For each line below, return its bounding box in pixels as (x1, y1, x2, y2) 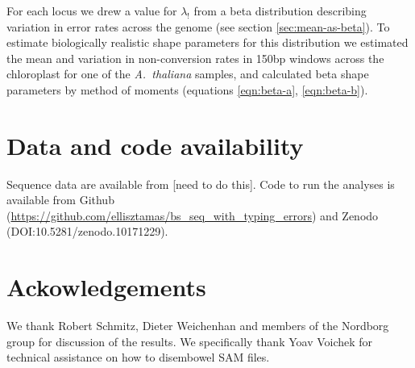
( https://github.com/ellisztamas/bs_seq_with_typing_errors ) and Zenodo (6, 207, 379, 224)
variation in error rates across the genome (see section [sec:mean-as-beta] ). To (6, 18, 390, 35)
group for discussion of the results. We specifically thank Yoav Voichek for (6, 332, 373, 349)
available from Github (6, 191, 114, 208)
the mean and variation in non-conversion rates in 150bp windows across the (6, 49, 384, 66)
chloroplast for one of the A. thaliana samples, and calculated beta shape (6, 65, 369, 82)
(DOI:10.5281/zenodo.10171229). (6, 223, 168, 240)
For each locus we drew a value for (6, 2, 177, 19)
